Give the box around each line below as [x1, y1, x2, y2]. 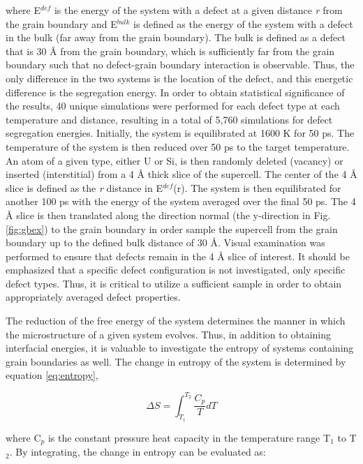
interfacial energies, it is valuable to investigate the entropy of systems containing [6, 340, 354, 355]
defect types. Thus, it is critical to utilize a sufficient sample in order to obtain [6, 276, 342, 290]
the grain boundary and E [6, 16, 117, 31]
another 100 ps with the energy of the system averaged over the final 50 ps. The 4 [6, 194, 356, 209]
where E [6, 3, 41, 17]
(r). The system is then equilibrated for [173, 180, 341, 195]
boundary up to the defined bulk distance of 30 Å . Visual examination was [6, 235, 325, 250]
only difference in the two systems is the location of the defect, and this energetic [6, 70, 353, 85]
